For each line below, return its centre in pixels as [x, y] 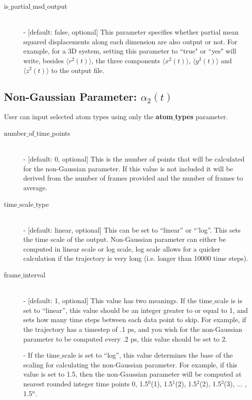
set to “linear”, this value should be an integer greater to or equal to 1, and [136, 310]
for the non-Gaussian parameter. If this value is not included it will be [128, 168]
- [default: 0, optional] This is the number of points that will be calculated [134, 159]
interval [34, 275]
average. [36, 187]
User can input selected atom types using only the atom [89, 117]
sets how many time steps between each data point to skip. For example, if [135, 319]
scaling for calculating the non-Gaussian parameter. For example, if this [130, 364]
